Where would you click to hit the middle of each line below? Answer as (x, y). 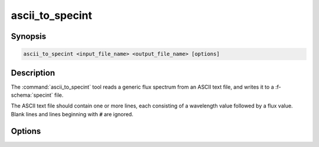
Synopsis (29, 36)
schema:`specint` (32, 95)
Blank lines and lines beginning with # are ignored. (72, 114)
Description (33, 73)
